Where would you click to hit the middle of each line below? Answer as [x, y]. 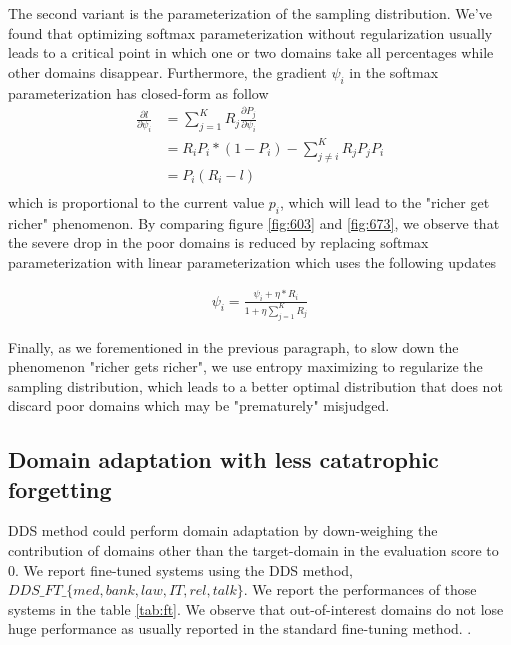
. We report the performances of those [360, 589]
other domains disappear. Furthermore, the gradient [167, 71]
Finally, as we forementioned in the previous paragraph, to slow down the [233, 346]
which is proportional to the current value [136, 201]
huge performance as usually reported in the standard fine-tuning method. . [240, 628]
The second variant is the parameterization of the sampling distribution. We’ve [250, 13]
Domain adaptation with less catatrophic [223, 459]
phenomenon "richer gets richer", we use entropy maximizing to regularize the [245, 366]
